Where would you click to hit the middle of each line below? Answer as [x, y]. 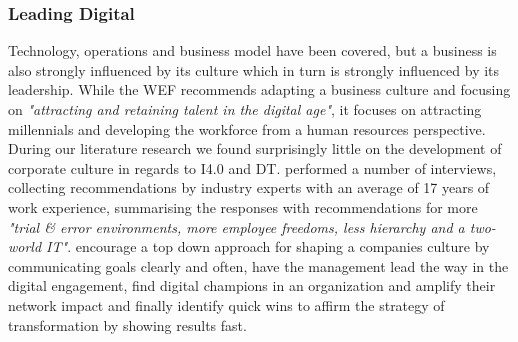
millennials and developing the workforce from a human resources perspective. [247, 128]
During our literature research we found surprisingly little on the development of [255, 148]
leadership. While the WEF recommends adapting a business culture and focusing [259, 89]
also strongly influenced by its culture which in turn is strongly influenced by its [254, 69]
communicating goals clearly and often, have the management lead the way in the [258, 265]
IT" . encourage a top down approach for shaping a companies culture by [268, 246]
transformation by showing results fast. [127, 324]
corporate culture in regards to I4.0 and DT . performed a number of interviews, [252, 167]
